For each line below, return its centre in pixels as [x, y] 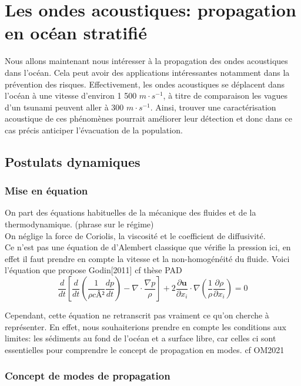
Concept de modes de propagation [88, 376]
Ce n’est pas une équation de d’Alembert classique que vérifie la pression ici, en [148, 247]
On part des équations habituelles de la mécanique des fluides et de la [131, 212]
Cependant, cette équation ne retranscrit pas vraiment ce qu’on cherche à [137, 315]
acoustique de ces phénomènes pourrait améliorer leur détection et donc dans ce [148, 118]
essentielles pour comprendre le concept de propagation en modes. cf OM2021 [145, 349]
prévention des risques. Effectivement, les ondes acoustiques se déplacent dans [145, 84]
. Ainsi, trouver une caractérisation [213, 107]
